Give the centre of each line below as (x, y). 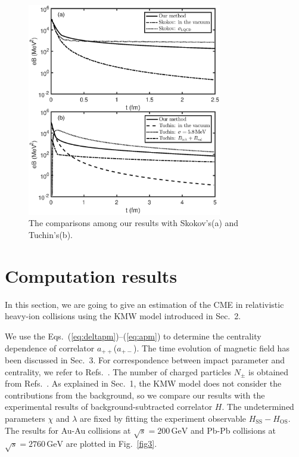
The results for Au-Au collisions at (68, 430)
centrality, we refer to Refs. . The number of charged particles (118, 371)
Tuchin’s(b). (51, 235)
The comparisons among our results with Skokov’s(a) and (134, 223)
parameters (25, 418)
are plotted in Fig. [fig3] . (111, 444)
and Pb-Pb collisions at (233, 430)
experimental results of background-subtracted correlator (109, 407)
